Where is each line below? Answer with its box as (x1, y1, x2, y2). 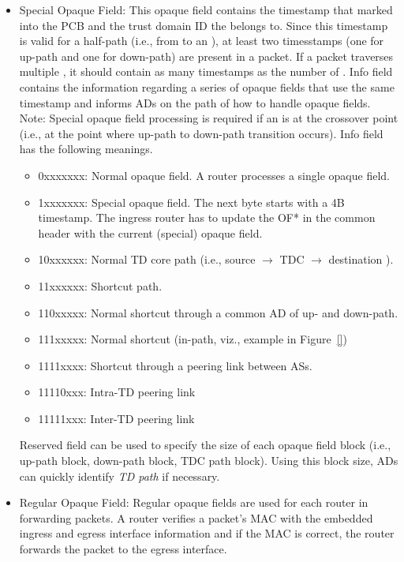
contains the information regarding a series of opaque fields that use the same (19, 78, 395, 95)
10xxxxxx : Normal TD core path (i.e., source (38, 251, 256, 268)
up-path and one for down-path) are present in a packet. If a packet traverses (19, 47, 394, 64)
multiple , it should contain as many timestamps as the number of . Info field (19, 63, 393, 80)
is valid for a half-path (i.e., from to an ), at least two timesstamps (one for (19, 32, 384, 49)
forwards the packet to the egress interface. (19, 541, 227, 557)
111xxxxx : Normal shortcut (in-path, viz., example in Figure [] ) (38, 331, 347, 347)
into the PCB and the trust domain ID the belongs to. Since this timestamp (19, 17, 388, 33)
